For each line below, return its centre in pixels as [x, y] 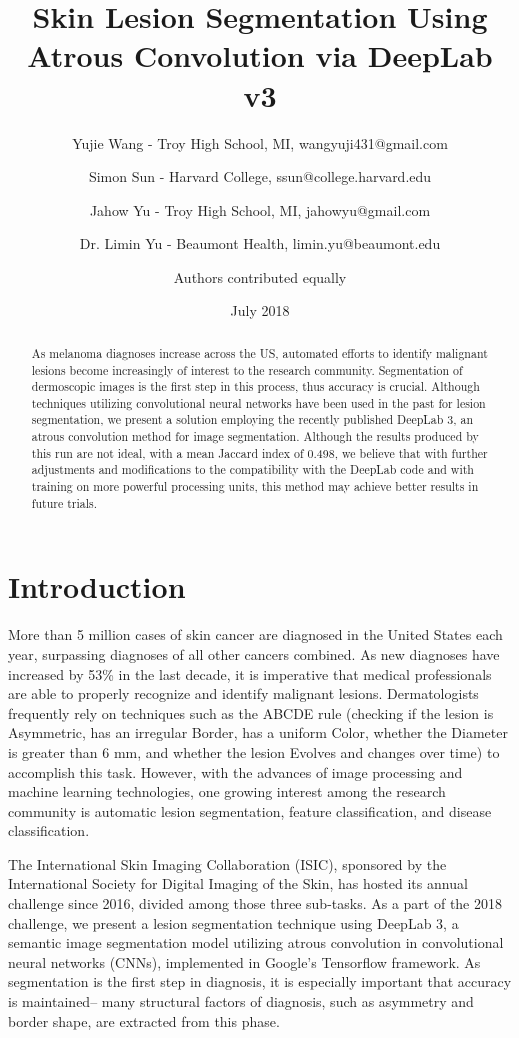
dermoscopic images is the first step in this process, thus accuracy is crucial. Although [255, 386]
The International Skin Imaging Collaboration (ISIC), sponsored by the [227, 863]
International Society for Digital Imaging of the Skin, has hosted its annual [238, 883]
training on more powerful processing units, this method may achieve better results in [255, 486]
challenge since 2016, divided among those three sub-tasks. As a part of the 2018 [255, 903]
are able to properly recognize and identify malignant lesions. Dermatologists [243, 693]
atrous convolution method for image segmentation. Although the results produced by [255, 436]
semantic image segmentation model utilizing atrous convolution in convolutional [256, 942]
